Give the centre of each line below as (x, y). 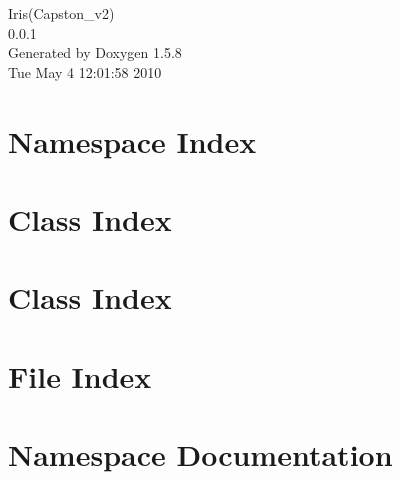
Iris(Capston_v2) (61, 13)
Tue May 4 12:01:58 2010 (85, 71)
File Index (80, 375)
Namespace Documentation (200, 454)
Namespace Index (132, 140)
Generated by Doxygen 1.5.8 (95, 52)
